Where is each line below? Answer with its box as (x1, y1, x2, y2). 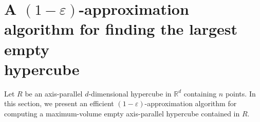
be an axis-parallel (25, 88, 83, 99)
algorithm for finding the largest (4, 18, 238, 39)
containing (183, 88, 217, 99)
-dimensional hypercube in (88, 88, 172, 99)
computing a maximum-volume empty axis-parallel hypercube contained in (4, 108, 240, 118)
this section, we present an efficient (4, 98, 114, 109)
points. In (225, 88, 256, 99)
